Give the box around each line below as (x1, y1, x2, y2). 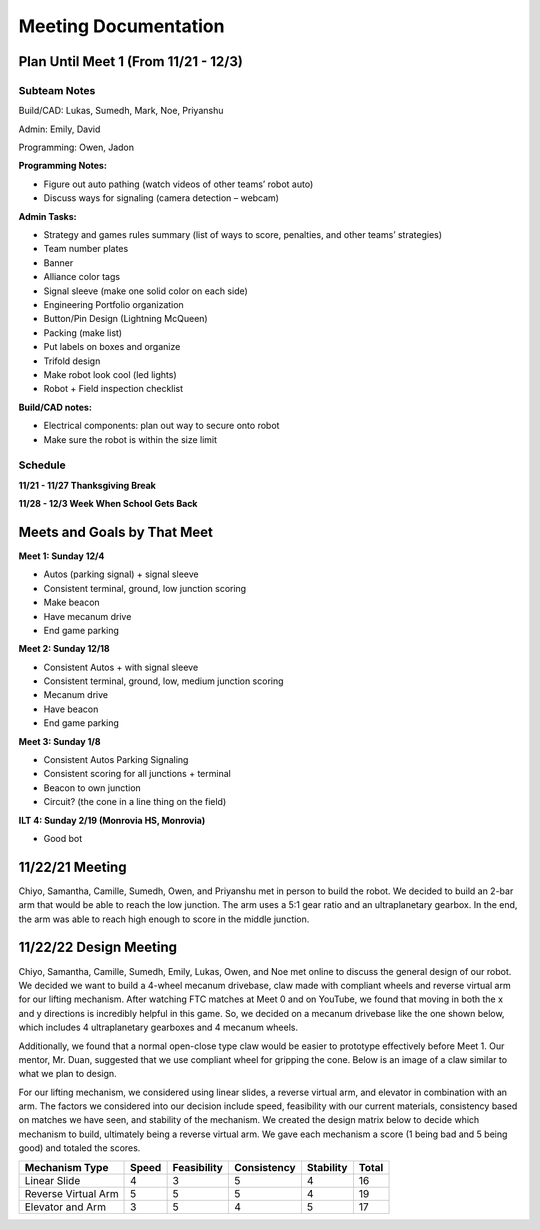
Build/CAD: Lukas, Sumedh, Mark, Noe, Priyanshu (18, 105, 224, 117)
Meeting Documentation (18, 15, 225, 37)
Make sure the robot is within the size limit (43, 433, 218, 445)
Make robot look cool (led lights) (43, 368, 177, 380)
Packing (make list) (43, 326, 123, 339)
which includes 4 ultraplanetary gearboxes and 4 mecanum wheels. (18, 1021, 299, 1034)
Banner (43, 256, 74, 269)
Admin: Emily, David (18, 123, 101, 135)
